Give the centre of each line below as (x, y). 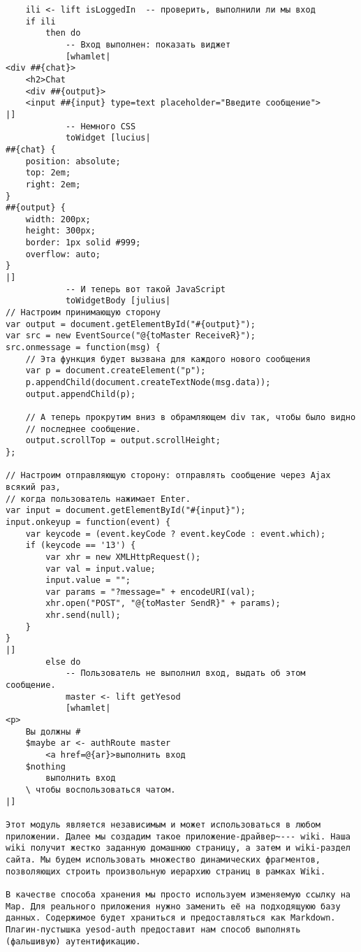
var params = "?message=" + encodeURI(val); (150, 592)
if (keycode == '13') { (81, 546)
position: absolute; (73, 161)
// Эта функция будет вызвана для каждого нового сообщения (168, 359)
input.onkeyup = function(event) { (88, 522)
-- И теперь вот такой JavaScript (145, 289)
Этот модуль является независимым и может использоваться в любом (163, 824)
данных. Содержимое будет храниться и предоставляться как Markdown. (171, 918)
